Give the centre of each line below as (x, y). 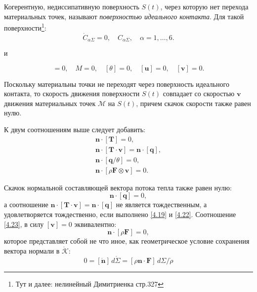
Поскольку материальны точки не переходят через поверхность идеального (117, 84)
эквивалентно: (95, 224)
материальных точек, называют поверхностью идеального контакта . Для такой (124, 16)
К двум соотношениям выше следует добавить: (75, 129)
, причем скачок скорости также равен (193, 103)
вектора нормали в (32, 250)
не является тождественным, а (161, 204)
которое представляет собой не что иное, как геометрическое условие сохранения (127, 241)
